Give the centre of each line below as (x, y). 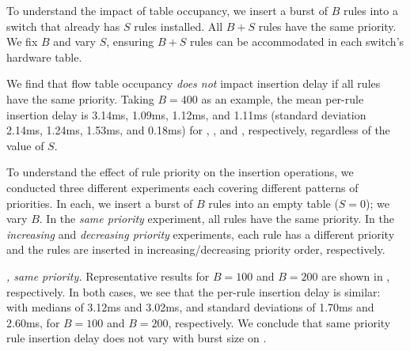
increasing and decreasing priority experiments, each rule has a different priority (201, 234)
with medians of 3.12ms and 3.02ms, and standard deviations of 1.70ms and (190, 307)
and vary (74, 42)
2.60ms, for (33, 322)
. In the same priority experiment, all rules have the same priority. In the (217, 219)
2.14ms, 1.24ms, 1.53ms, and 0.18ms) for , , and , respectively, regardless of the (198, 130)
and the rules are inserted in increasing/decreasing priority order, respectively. (196, 249)
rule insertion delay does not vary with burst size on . (137, 338)
